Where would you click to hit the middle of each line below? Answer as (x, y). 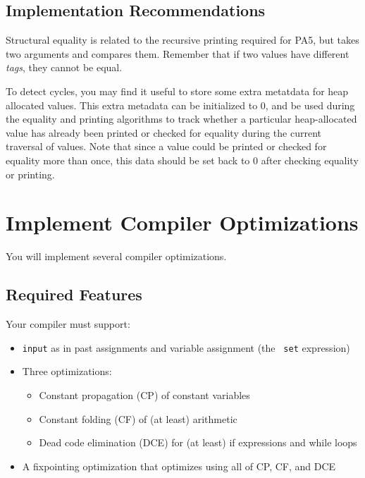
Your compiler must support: (68, 324)
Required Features (74, 294)
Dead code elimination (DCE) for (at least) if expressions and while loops (198, 442)
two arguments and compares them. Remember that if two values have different (178, 53)
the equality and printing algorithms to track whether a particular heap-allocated (181, 119)
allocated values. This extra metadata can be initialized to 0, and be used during (180, 105)
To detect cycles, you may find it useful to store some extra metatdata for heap (177, 91)
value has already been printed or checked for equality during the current (163, 132)
